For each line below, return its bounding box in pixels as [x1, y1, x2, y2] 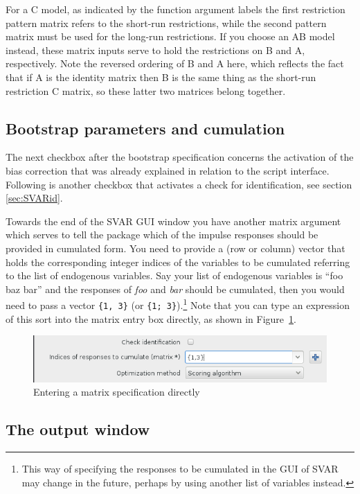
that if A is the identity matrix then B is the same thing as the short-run [6, 69, 316, 84]
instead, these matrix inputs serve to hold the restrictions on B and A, [6, 42, 305, 57]
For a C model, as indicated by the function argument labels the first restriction [6, 2, 345, 16]
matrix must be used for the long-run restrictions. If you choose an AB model [6, 29, 335, 44]
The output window [6, 418, 150, 440]
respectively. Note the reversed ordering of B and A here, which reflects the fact [6, 56, 344, 71]
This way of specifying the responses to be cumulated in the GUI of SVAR [21, 461, 339, 476]
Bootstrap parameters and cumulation [6, 117, 285, 139]
